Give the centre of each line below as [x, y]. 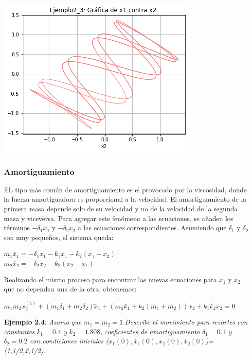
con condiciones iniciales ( [69, 341]
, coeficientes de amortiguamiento [150, 331]
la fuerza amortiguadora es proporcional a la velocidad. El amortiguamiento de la [125, 199]
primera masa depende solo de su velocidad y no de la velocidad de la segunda [121, 208]
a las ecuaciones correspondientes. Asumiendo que [152, 228]
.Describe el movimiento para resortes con [185, 322]
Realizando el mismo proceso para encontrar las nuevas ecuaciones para [110, 279]
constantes [19, 331]
